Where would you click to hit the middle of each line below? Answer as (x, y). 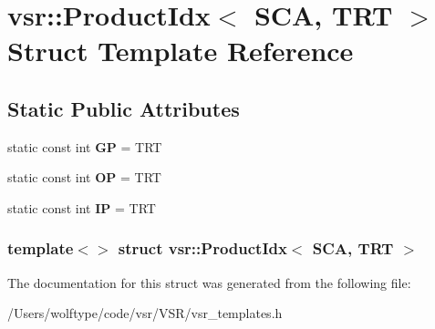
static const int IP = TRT (82, 207)
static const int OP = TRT (84, 177)
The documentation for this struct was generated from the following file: (209, 282)
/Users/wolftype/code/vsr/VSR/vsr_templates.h (145, 313)
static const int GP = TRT (85, 146)
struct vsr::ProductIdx (202, 248)
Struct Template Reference (181, 51)
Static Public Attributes (124, 108)
